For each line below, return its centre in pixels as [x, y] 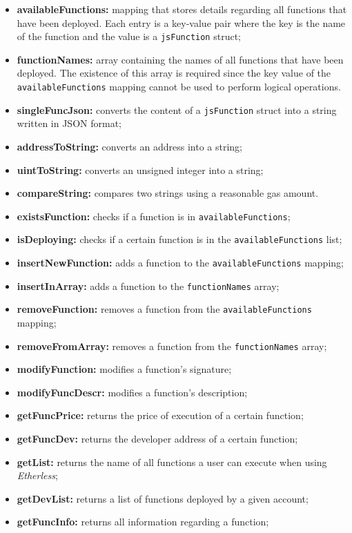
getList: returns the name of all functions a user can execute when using [172, 462]
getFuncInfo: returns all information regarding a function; [143, 522]
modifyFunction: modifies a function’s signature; [124, 369]
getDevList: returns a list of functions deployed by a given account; [163, 498]
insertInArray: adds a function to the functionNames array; [148, 285]
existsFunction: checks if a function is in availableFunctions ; [154, 216]
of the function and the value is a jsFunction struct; [129, 36]
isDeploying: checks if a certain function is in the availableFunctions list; [179, 239]
